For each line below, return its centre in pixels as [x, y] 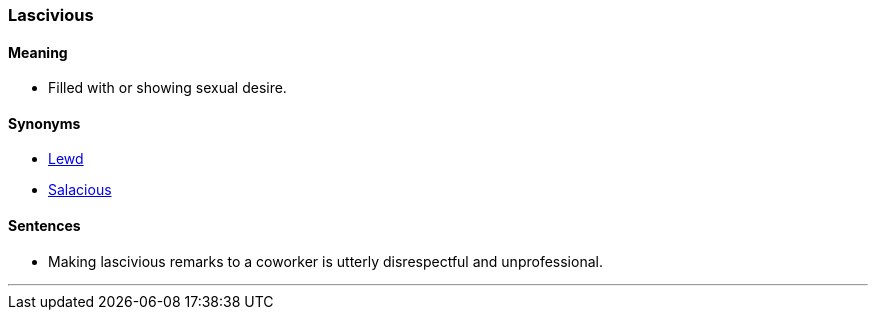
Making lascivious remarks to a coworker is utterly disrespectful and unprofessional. [325, 261]
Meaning [38, 52]
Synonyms [44, 123]
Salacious [80, 190]
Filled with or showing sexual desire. [167, 88]
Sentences [44, 226]
